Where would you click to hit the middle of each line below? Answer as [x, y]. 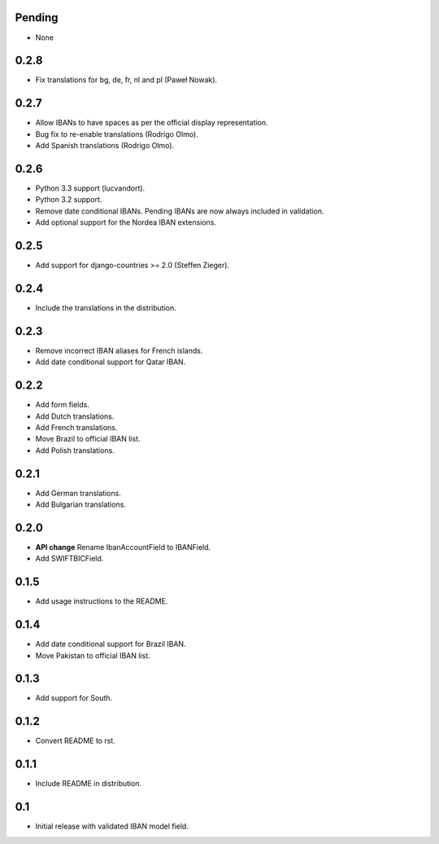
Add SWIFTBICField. [70, 559]
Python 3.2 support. [69, 200]
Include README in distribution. [89, 784]
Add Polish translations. [75, 450]
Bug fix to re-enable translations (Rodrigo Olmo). [117, 134]
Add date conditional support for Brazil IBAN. [111, 644]
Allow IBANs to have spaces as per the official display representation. [152, 123]
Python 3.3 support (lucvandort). [90, 188]
